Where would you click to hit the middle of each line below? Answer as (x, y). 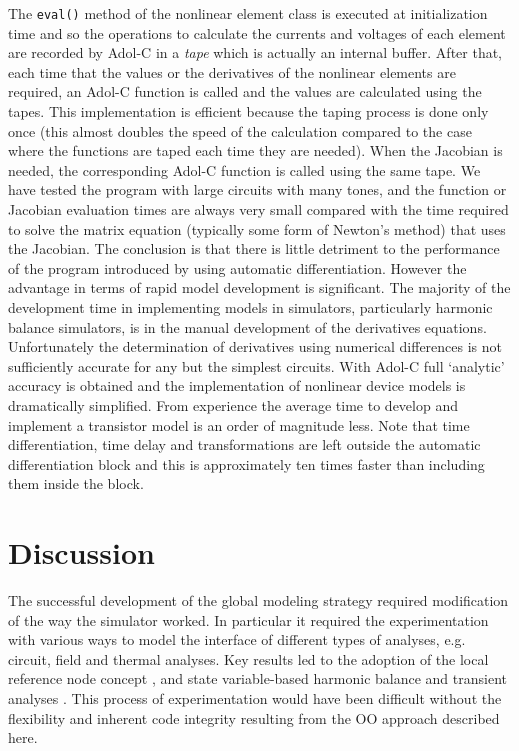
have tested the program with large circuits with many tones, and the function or (257, 189)
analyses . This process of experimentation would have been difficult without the (255, 698)
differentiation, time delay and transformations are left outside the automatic (244, 444)
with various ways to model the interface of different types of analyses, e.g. (237, 639)
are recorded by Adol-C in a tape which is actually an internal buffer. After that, (255, 52)
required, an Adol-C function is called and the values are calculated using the (245, 91)
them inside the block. (76, 483)
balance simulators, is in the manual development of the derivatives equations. (247, 326)
